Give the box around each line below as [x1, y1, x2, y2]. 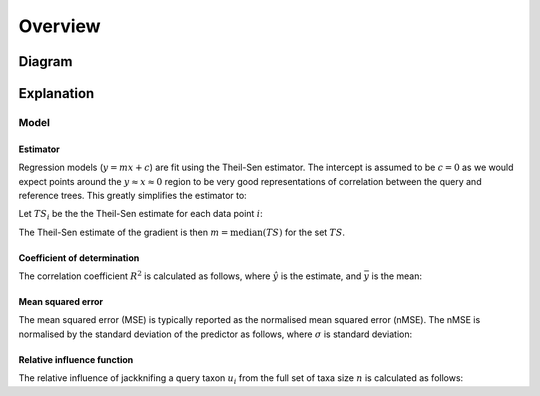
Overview [18, 15, 101, 37]
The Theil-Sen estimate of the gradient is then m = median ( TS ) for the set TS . [18, 226, 345, 238]
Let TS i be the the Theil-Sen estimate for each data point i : [18, 208, 264, 222]
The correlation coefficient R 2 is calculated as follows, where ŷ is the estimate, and [18, 269, 362, 282]
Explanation [18, 85, 95, 102]
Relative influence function [18, 353, 134, 365]
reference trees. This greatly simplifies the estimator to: [18, 189, 247, 201]
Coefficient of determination [18, 251, 140, 264]
